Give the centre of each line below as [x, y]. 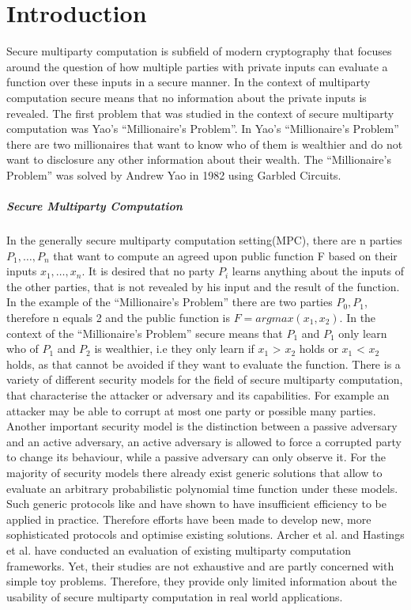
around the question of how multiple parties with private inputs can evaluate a [197, 66]
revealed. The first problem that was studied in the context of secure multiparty [200, 113]
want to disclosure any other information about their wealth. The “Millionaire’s [199, 159]
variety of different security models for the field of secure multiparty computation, [205, 379]
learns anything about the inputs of [318, 271]
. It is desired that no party [148, 271]
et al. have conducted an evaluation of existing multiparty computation [179, 549]
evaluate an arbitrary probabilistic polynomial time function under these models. [202, 488]
